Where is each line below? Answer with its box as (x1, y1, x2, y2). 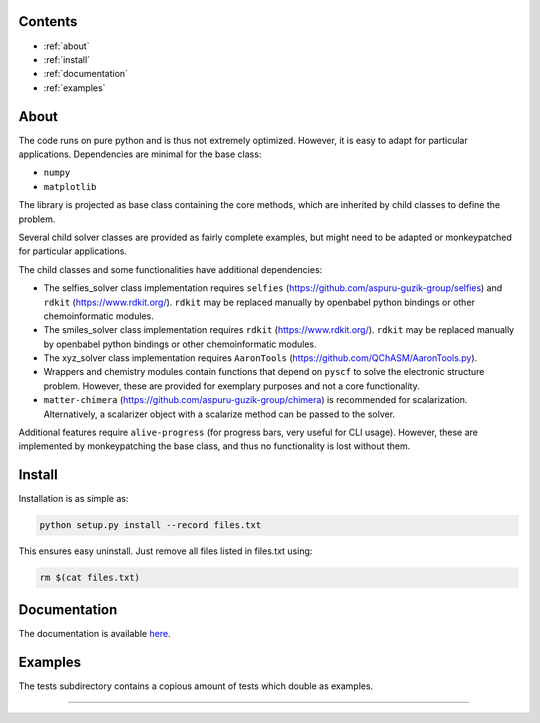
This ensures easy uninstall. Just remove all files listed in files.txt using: (18, 545, 313, 557)
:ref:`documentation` (43, 68, 129, 80)
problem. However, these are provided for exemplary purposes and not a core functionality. (43, 380, 420, 392)
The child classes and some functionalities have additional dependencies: (18, 263, 323, 275)
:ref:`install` (43, 53, 90, 65)
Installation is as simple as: (18, 493, 129, 505)
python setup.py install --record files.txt (39, 520, 262, 531)
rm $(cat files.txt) (39, 572, 140, 584)
